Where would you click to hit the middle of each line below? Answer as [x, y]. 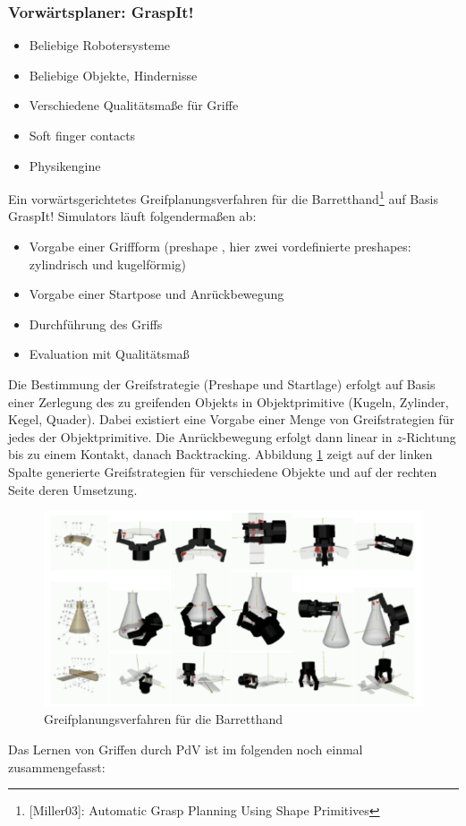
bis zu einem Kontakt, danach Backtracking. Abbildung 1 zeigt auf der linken [220, 454]
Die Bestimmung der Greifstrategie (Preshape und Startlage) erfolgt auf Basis [222, 384]
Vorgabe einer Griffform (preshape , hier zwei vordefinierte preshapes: [220, 247]
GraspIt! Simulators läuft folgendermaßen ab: [132, 216]
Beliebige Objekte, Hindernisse [113, 75]
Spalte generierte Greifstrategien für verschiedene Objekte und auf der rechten [223, 471]
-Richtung [429, 436]
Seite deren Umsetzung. [73, 489]
